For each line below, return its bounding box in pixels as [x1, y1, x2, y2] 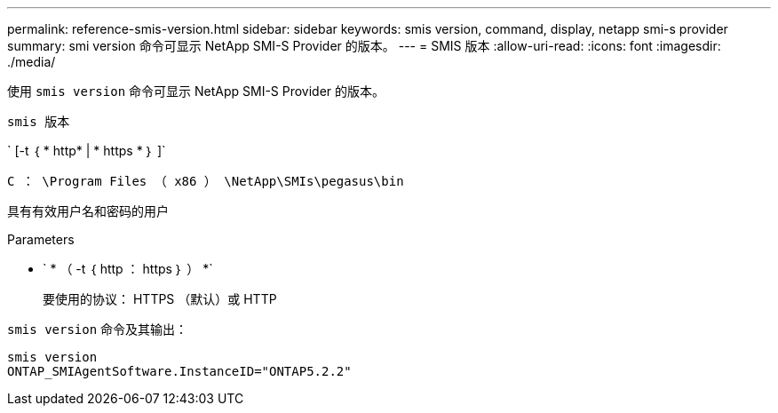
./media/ [7, 54, 56, 69]
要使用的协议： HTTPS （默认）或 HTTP [43, 291, 277, 306]
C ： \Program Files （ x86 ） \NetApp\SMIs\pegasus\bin [7, 174, 404, 188]
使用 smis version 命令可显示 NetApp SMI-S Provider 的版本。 [7, 83, 385, 99]
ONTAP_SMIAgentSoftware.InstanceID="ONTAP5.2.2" [7, 364, 352, 378]
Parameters [7, 232, 75, 247]
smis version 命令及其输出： [7, 322, 188, 337]
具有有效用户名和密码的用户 [7, 203, 169, 218]
